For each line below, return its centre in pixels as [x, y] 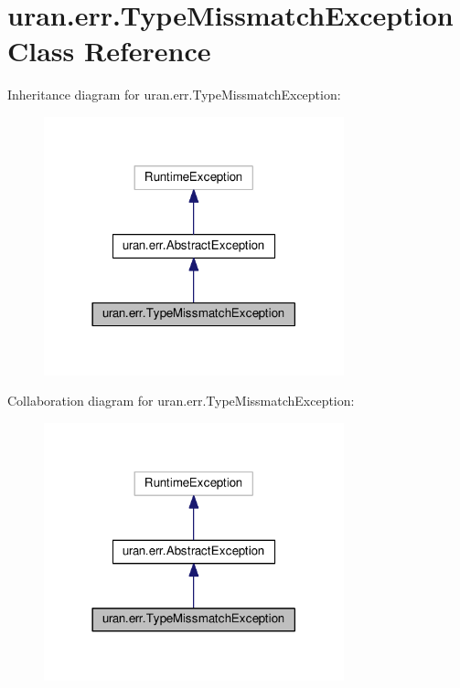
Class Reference [109, 51]
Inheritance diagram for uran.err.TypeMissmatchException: [174, 95]
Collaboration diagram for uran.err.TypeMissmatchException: [181, 401]
